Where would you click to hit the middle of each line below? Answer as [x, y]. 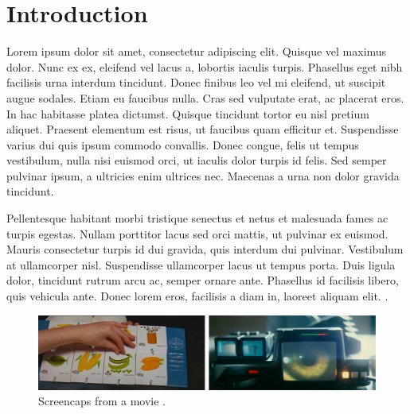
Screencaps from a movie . [102, 401]
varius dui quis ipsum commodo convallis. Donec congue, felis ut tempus [183, 144]
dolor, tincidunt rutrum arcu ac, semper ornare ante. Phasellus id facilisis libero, [203, 280]
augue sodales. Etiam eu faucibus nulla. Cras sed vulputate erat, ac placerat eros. [205, 97]
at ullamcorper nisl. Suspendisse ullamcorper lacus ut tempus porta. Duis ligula [201, 264]
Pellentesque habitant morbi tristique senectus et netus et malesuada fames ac [197, 218]
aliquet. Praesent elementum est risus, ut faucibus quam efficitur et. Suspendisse [203, 129]
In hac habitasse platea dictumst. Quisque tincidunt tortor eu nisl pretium [188, 113]
